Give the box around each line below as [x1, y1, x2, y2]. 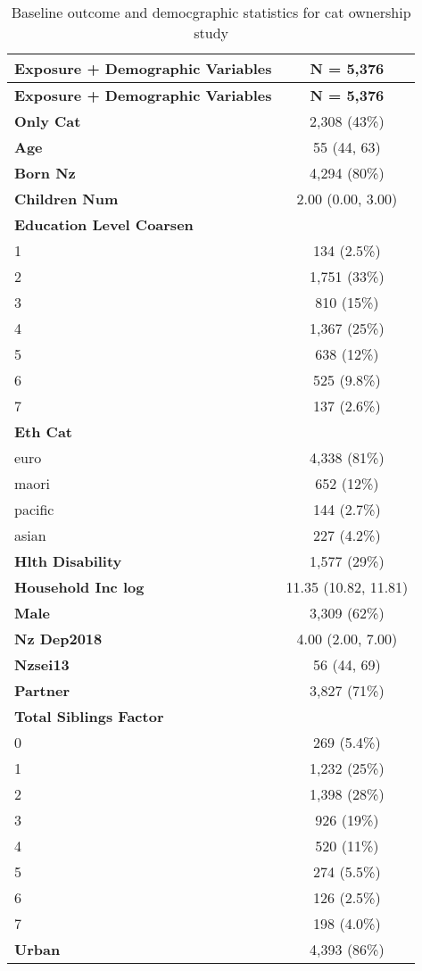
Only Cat [14, 111, 81, 131]
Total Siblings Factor [14, 706, 164, 726]
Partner [14, 680, 70, 701]
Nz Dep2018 [14, 628, 103, 649]
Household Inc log [14, 577, 145, 597]
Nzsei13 [14, 654, 70, 675]
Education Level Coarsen [14, 214, 194, 235]
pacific [14, 499, 54, 519]
